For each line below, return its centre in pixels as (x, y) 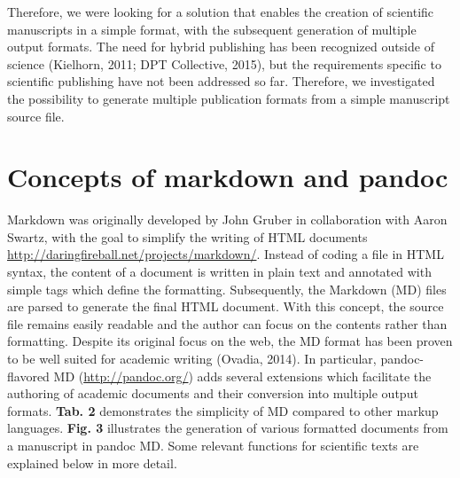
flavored (28, 376)
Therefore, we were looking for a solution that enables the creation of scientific (221, 12)
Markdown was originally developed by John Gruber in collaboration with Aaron (227, 219)
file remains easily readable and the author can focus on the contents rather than (227, 323)
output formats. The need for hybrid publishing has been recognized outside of (221, 47)
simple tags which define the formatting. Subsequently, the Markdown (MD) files (227, 289)
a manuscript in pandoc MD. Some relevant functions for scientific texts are (213, 445)
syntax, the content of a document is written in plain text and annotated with (219, 272)
